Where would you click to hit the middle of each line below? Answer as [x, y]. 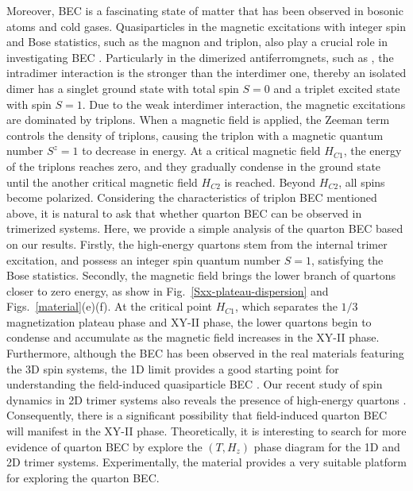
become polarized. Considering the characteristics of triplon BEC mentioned [192, 197]
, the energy [372, 151]
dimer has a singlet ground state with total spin [123, 88]
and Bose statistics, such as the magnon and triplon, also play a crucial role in [197, 42]
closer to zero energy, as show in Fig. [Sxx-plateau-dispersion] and [168, 290]
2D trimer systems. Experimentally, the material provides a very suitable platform [206, 462]
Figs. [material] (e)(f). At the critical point [110, 306]
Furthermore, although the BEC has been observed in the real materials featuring [205, 353]
